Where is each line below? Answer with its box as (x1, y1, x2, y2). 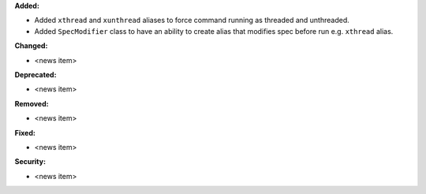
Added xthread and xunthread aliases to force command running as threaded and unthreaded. (34, 16, 350, 25)
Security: (14, 157, 47, 166)
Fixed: (14, 128, 35, 137)
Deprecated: (14, 69, 57, 79)
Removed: (14, 99, 49, 108)
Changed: (14, 41, 48, 50)
